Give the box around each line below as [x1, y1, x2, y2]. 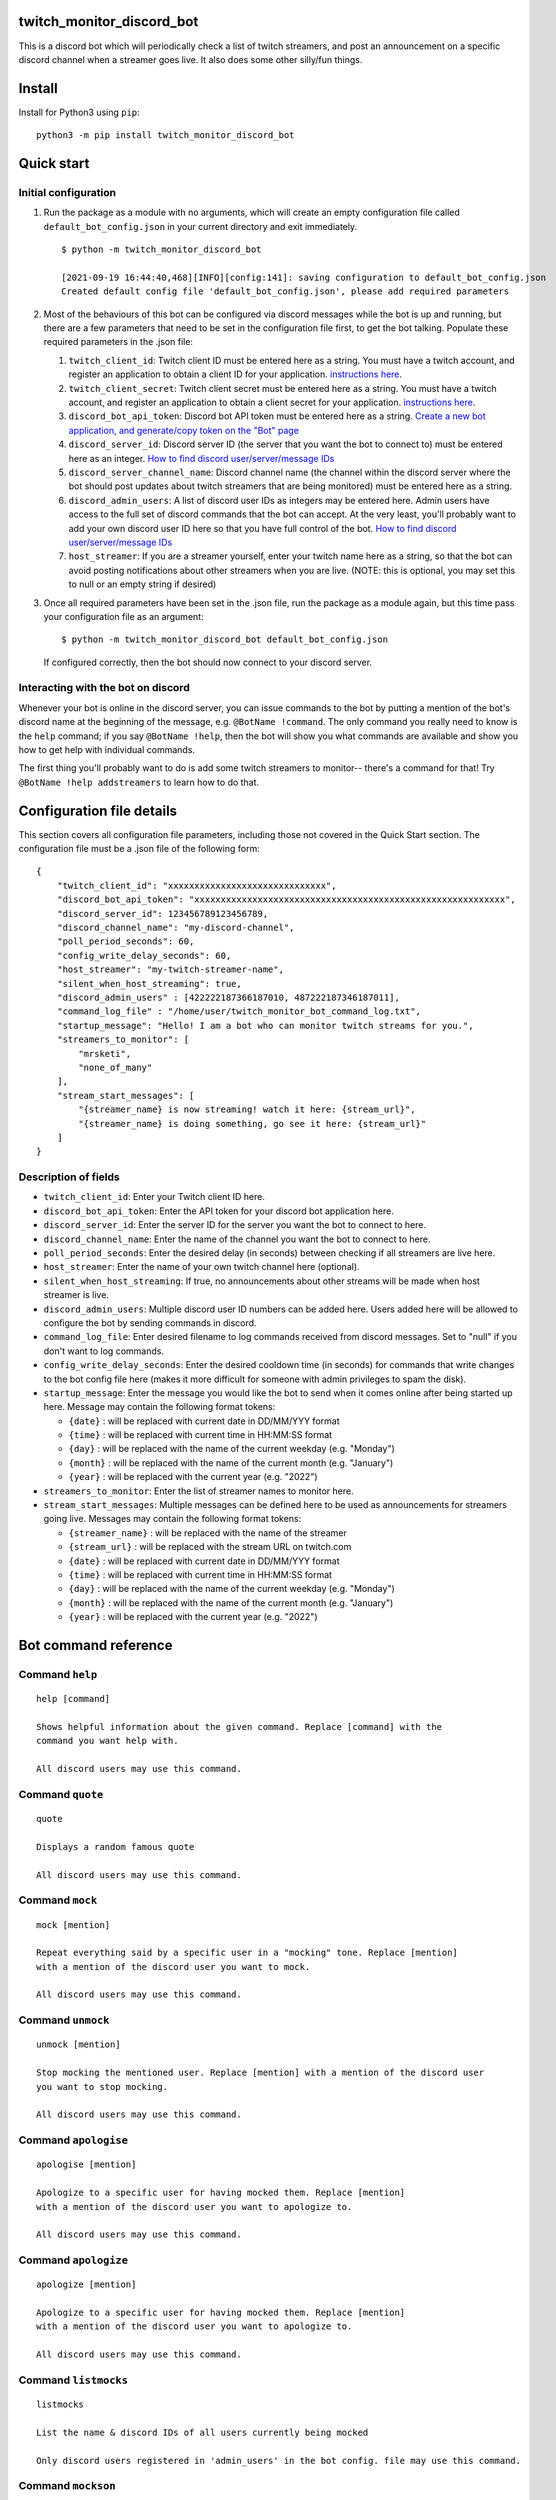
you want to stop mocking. [36, 2081, 169, 2092]
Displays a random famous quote [36, 1841, 195, 1852]
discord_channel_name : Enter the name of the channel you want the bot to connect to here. [43, 1233, 431, 1245]
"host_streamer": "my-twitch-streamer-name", [56, 964, 285, 975]
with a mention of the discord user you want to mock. [36, 1961, 311, 1972]
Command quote [18, 1787, 104, 1801]
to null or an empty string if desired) [68, 578, 217, 590]
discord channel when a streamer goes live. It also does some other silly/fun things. [18, 53, 363, 65]
